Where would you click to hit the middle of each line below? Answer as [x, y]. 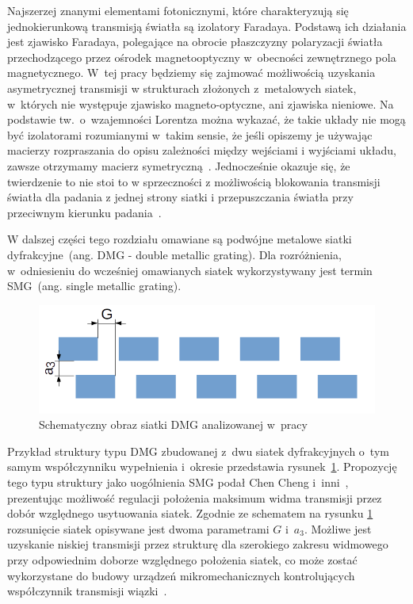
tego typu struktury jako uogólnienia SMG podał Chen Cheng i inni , [178, 482]
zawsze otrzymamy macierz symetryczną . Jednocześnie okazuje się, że [179, 165]
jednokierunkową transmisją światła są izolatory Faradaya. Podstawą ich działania [207, 26]
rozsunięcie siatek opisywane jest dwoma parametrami [138, 528]
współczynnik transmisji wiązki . [87, 591]
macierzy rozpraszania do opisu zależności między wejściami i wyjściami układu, [202, 150]
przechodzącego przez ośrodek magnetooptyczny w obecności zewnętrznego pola [202, 57]
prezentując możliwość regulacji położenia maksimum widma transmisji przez [195, 497]
